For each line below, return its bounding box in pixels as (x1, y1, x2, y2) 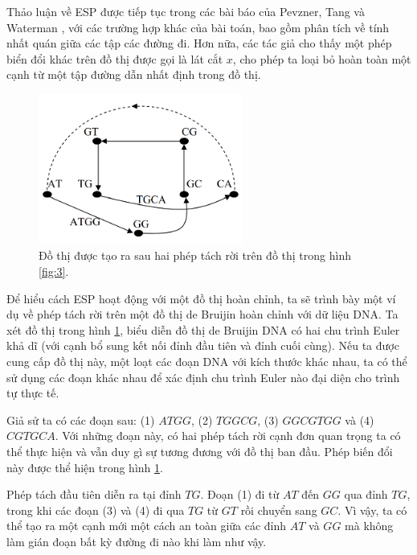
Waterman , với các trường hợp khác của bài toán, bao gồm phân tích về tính (6, 18, 390, 35)
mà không (345, 517, 394, 534)
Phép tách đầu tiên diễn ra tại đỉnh (6, 486, 182, 503)
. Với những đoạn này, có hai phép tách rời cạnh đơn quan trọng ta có (55, 427, 401, 444)
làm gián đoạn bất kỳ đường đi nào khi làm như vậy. (6, 532, 267, 549)
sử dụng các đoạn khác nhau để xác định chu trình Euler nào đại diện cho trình (6, 368, 400, 385)
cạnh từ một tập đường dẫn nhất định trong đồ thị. (6, 66, 261, 83)
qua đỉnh (344, 486, 388, 503)
